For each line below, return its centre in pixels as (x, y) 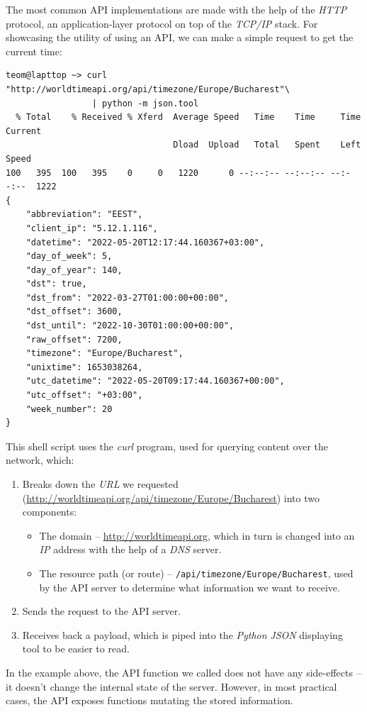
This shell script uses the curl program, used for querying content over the (167, 446)
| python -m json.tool (145, 103)
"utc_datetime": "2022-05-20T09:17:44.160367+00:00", (155, 381)
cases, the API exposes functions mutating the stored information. (149, 700)
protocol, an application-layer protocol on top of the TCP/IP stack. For (162, 23)
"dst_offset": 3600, (74, 312)
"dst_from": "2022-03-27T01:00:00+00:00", (127, 297)
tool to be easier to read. (76, 649)
